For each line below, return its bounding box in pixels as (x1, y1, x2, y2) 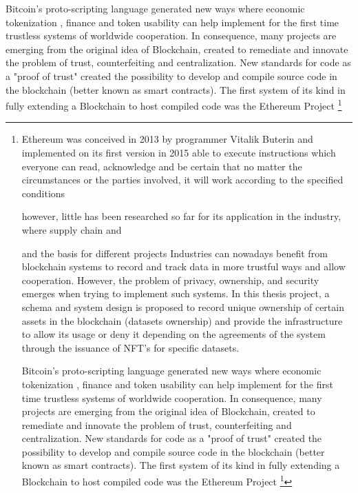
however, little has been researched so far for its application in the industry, (21, 209, 341, 223)
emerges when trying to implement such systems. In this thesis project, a (21, 286, 330, 301)
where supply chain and (21, 222, 122, 237)
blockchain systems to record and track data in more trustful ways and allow (21, 259, 346, 274)
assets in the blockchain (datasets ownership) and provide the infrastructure (21, 313, 343, 328)
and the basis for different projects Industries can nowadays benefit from (21, 245, 328, 260)
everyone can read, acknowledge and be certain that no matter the (21, 159, 302, 173)
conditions (21, 185, 65, 200)
